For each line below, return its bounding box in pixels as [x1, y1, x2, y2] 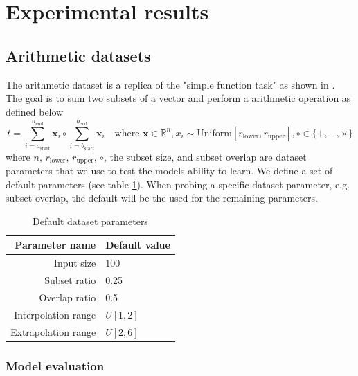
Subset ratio [44, 273, 96, 287]
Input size [53, 256, 96, 270]
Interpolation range [14, 307, 96, 321]
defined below [6, 104, 64, 118]
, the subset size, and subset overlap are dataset [104, 149, 307, 163]
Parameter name [15, 238, 96, 252]
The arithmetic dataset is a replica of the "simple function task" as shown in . [6, 77, 335, 91]
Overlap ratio [39, 289, 96, 304]
